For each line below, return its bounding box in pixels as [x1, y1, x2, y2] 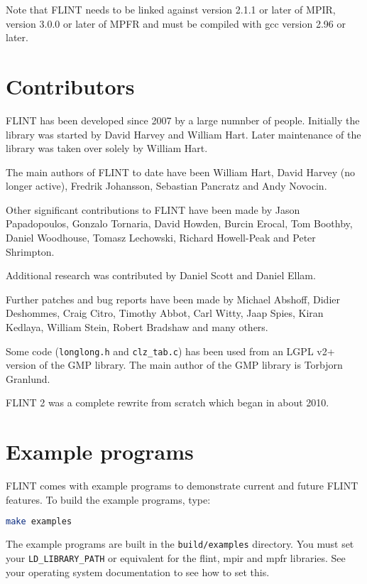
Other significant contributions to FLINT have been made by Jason [6, 202, 300, 217]
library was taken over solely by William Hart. [6, 141, 208, 156]
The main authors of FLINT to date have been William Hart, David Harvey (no [6, 164, 355, 179]
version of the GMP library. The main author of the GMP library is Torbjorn [6, 357, 343, 372]
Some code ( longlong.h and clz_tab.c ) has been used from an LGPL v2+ [6, 343, 335, 358]
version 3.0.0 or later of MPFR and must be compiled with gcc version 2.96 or [6, 16, 346, 31]
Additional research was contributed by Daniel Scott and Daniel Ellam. [6, 268, 316, 283]
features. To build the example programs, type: [6, 492, 211, 507]
